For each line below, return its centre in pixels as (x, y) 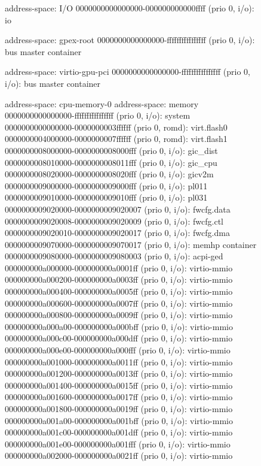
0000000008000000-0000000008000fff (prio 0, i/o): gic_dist (111, 150)
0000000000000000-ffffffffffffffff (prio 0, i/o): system (98, 115)
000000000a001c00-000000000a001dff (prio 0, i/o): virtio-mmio (119, 432)
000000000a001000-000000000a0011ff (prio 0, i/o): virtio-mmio (119, 361)
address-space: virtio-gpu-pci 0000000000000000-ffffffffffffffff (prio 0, (128, 72)
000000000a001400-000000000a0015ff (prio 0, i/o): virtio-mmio (119, 385)
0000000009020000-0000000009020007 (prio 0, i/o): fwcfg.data (118, 209)
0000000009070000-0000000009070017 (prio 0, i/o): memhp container (131, 244)
